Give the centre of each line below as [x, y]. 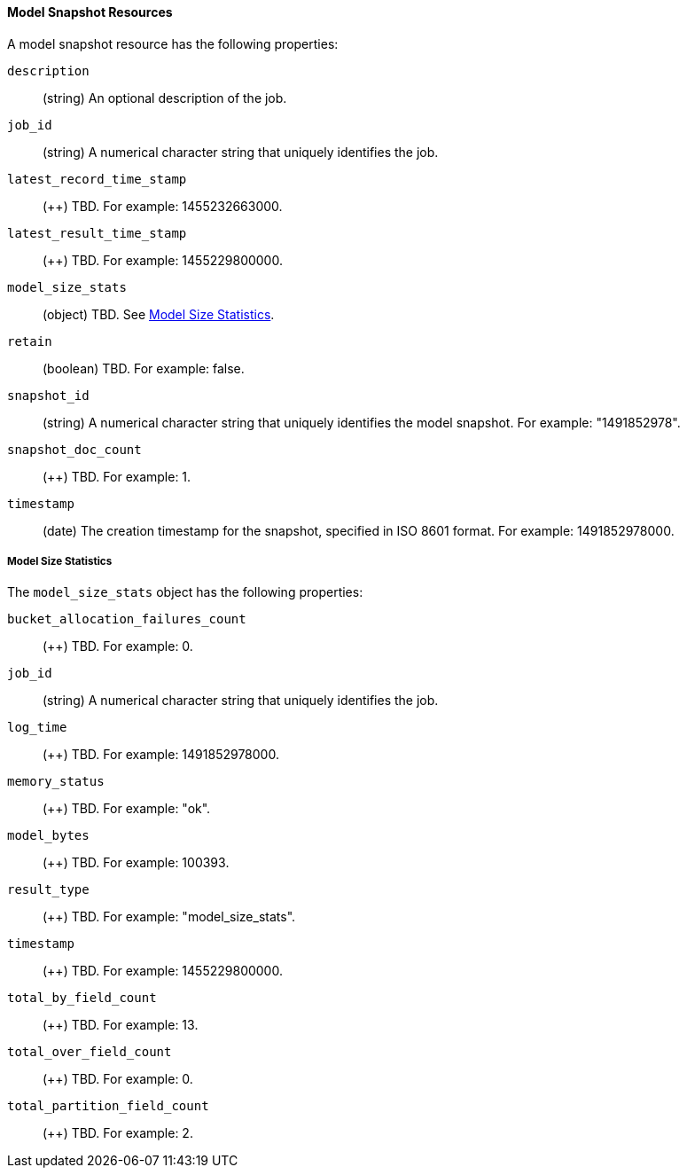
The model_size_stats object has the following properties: [185, 592]
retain [30, 341]
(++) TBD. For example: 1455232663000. [163, 206]
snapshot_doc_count [74, 449]
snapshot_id [48, 395]
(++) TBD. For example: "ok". [127, 809]
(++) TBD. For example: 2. [118, 1133]
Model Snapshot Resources [90, 12]
